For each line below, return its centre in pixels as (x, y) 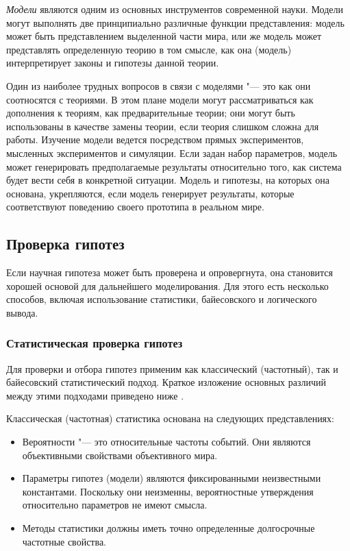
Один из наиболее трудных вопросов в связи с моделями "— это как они (159, 85)
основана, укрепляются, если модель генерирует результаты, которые (150, 193)
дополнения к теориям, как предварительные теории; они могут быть (151, 113)
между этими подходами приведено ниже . (95, 395)
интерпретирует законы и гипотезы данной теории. (113, 63)
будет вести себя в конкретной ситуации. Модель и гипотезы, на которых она (168, 180)
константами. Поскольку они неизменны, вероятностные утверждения (168, 491)
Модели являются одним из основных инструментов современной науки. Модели (175, 9)
